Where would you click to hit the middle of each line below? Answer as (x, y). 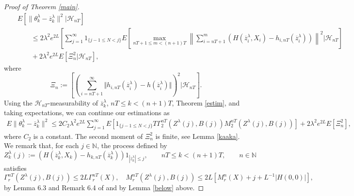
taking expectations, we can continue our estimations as (87, 112)
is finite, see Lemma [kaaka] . (198, 136)
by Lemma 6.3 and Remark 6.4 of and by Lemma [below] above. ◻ (104, 188)
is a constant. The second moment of (88, 136)
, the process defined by (132, 145)
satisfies (15, 168)
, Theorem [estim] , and (206, 103)
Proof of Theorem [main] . (42, 6)
